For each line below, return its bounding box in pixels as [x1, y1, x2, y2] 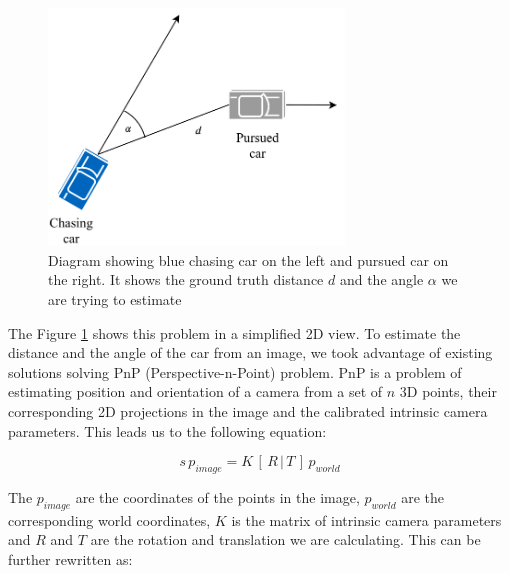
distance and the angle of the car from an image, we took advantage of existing [8, 342, 493, 363]
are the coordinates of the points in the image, [75, 487, 360, 507]
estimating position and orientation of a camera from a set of [8, 381, 383, 402]
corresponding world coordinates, [8, 509, 211, 530]
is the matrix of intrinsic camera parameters [231, 509, 502, 530]
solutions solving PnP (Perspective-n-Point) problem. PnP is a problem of [8, 361, 462, 382]
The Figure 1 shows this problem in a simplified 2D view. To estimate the [8, 322, 461, 343]
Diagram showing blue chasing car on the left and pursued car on [48, 249, 449, 270]
